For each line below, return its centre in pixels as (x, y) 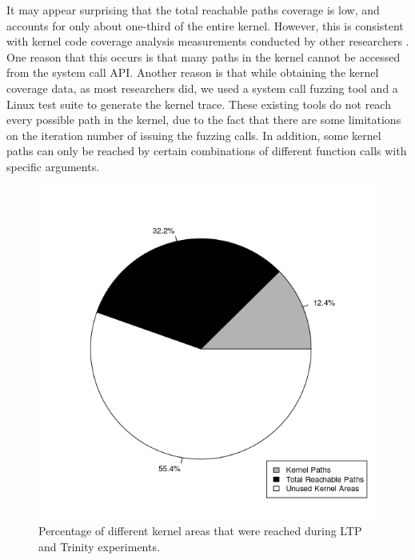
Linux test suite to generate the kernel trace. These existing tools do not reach (199, 104)
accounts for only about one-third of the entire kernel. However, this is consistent (205, 25)
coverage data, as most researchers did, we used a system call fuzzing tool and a (202, 88)
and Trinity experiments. (99, 546)
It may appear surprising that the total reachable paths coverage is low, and (193, 10)
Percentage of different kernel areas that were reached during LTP (200, 531)
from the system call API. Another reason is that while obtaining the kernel (193, 72)
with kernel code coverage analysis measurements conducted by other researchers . (208, 41)
